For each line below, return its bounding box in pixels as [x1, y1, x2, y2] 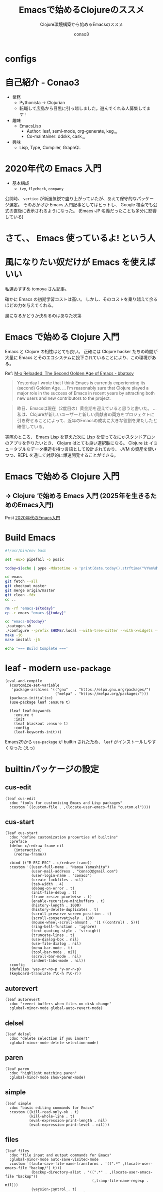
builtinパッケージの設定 [5, 764, 99, 775]
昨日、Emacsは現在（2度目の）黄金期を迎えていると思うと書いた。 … [16, 405, 157, 411]
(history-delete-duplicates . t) [31, 907, 98, 912]
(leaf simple [5, 1101, 32, 1106]
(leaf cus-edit [5, 796, 36, 801]
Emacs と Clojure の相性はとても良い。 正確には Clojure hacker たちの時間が [5, 348, 158, 354]
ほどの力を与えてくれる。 [5, 302, 56, 308]
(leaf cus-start [5, 831, 38, 836]
